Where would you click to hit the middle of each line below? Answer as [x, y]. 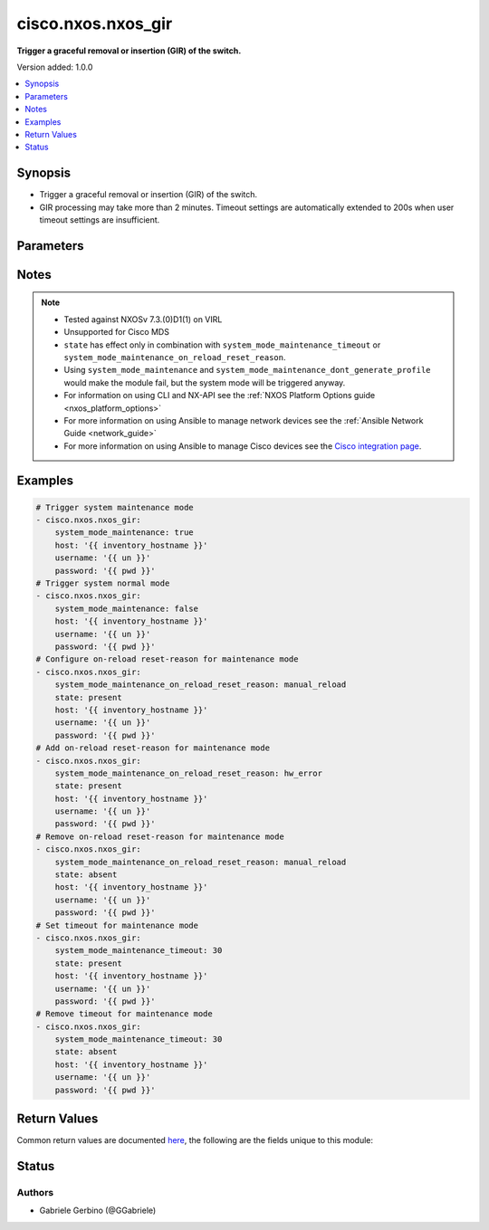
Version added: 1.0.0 [55, 67]
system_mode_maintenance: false [127, 608]
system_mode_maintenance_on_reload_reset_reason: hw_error [189, 773]
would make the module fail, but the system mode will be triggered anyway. [205, 382]
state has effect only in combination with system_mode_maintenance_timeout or [222, 345]
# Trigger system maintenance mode [115, 507]
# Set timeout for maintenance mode [117, 925]
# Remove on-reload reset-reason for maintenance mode [160, 836]
